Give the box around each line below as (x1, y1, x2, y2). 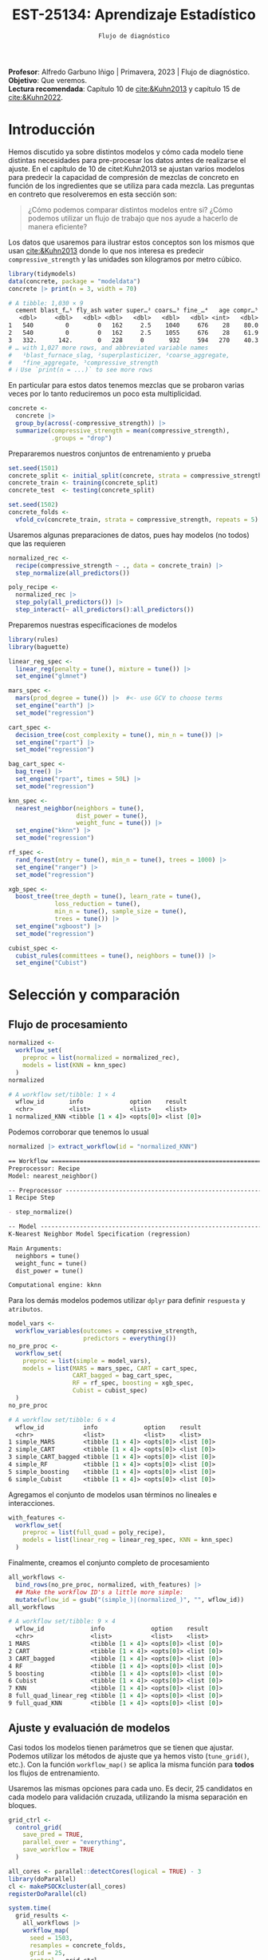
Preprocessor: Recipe (8, 1165, 81, 1173)
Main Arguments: (8, 1245, 62, 1253)
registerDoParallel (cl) (8, 1890, 88, 1898)
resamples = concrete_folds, (29, 1941, 127, 1950)
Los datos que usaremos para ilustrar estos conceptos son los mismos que (8, 237, 255, 247)
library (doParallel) (8, 1874, 77, 1883)
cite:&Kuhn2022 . (8, 92, 64, 102)
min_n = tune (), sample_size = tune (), (54, 907, 187, 916)
